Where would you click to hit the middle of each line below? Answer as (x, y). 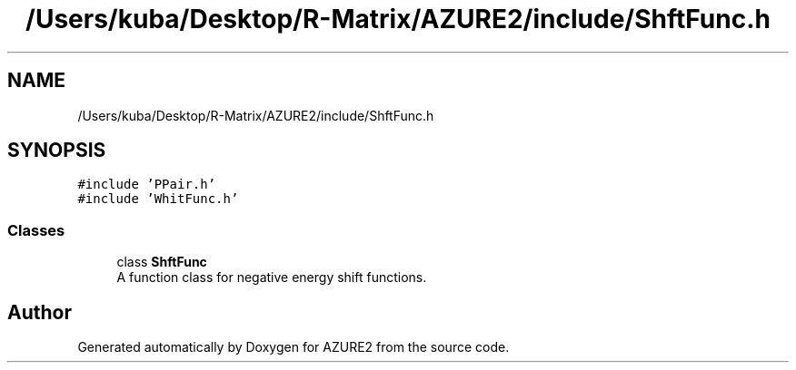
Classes (36, 230)
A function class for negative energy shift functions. (272, 277)
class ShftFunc (162, 262)
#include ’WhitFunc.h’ (158, 199)
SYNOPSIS (57, 151)
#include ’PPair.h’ (147, 185)
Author (40, 312)
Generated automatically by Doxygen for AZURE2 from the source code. (294, 347)
